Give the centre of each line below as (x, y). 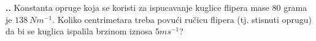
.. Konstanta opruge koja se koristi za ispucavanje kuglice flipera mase (137, 7)
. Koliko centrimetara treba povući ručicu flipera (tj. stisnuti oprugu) (182, 19)
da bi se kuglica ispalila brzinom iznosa (79, 31)
